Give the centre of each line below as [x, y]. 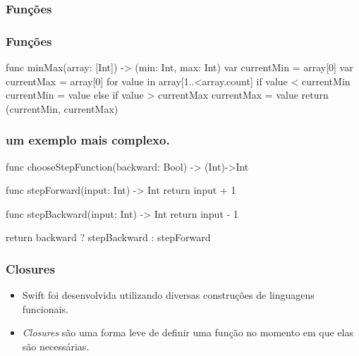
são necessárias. [56, 346]
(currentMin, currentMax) [62, 108]
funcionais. [45, 308]
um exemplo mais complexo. [88, 140]
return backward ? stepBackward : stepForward [108, 237]
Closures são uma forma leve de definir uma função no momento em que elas [188, 332]
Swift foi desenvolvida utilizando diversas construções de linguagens [168, 295]
